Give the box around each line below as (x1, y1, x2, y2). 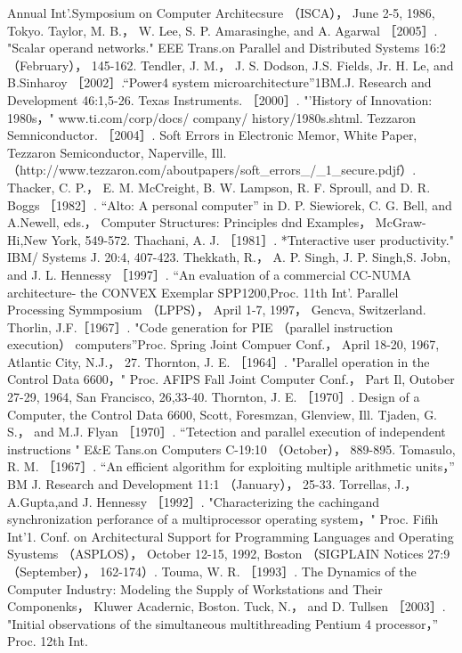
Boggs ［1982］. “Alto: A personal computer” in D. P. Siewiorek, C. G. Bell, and (7, 195, 452, 214)
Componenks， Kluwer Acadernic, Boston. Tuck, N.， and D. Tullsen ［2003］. (7, 597, 446, 616)
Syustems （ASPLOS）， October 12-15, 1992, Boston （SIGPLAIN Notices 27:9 (7, 544, 450, 563)
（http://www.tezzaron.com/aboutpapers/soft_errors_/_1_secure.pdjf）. (7, 160, 417, 179)
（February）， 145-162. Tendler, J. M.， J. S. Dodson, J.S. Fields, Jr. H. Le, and (7, 55, 454, 74)
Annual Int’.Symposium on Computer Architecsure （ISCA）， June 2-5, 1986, (7, 4, 435, 21)
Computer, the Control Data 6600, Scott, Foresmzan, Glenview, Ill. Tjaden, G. (7, 404, 438, 423)
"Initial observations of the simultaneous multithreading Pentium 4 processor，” (7, 614, 439, 633)
